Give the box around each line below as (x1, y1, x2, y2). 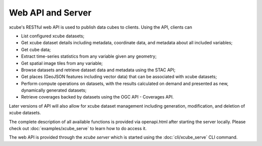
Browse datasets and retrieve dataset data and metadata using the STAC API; (21, 67, 176, 73)
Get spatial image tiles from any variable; (21, 60, 103, 66)
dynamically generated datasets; (21, 87, 87, 93)
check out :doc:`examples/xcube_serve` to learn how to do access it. (9, 126, 147, 131)
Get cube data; (21, 47, 51, 52)
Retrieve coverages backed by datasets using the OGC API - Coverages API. (21, 94, 174, 100)
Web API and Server (9, 7, 92, 18)
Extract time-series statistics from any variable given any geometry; (21, 53, 157, 59)
